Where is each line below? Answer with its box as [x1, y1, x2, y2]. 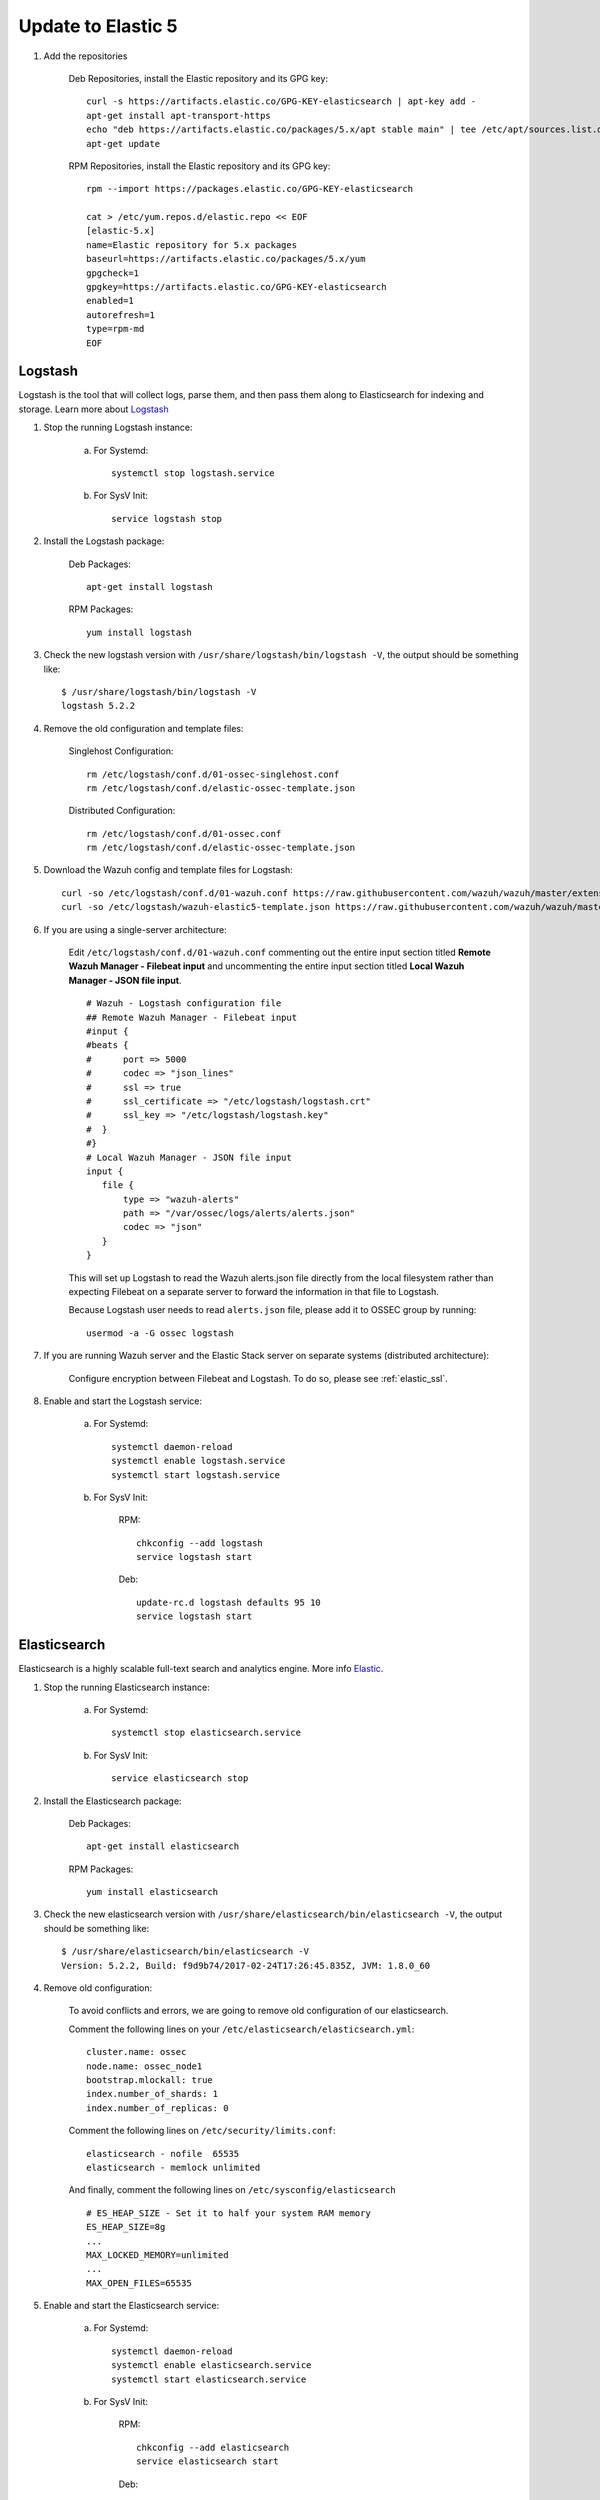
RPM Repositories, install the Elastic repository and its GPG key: [68, 160, 331, 172]
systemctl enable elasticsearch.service [111, 2360, 312, 2371]
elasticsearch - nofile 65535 [86, 2148, 240, 2159]
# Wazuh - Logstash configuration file [86, 998, 282, 1009]
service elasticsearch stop [111, 1773, 249, 1784]
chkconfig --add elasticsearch [136, 2441, 290, 2453]
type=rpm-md [86, 323, 145, 335]
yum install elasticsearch [86, 1886, 219, 1898]
